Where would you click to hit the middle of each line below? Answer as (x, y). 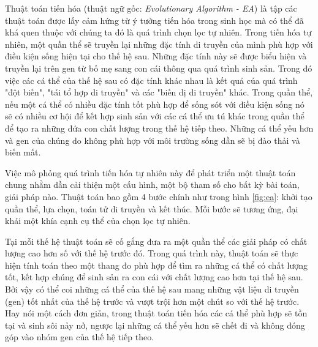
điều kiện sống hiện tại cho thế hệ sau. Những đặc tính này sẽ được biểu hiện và (156, 56)
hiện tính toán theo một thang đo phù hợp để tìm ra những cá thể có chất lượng (156, 265)
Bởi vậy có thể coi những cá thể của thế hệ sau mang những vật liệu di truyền (152, 289)
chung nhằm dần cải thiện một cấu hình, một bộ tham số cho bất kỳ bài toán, (152, 185)
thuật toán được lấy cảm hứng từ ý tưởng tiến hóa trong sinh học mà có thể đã (154, 20)
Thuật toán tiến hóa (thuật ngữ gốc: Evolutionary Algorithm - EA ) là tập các (151, 8)
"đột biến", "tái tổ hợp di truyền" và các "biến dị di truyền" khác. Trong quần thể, (159, 92)
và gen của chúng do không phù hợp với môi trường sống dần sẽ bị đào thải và (153, 140)
